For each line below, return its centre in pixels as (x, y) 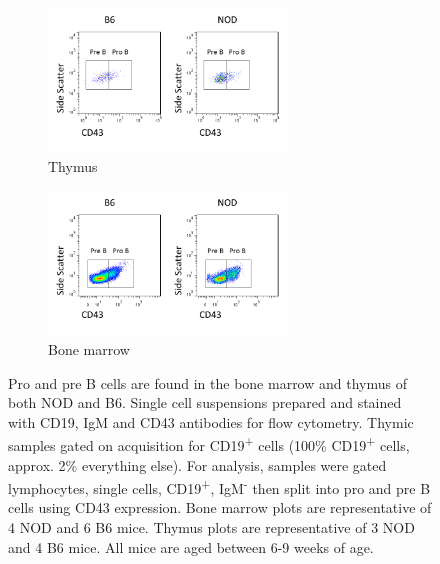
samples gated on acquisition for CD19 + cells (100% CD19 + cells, (209, 443)
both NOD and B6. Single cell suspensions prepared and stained (205, 402)
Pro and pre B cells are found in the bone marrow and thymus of (207, 382)
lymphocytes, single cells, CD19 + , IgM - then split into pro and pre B (219, 486)
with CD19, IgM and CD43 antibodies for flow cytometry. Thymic (211, 421)
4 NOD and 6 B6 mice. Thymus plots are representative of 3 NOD (211, 527)
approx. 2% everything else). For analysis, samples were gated (197, 464)
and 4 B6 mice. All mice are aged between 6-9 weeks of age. (191, 546)
